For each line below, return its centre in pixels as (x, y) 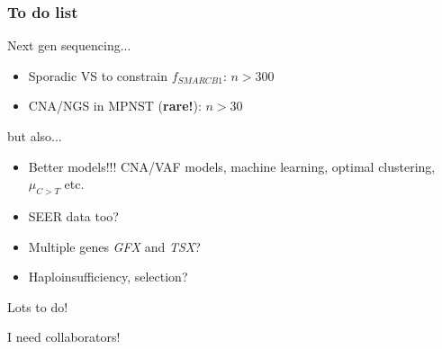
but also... (35, 136)
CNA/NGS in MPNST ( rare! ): (115, 106)
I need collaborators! (64, 337)
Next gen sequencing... (69, 45)
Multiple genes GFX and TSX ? (114, 246)
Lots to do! (38, 306)
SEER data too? (73, 215)
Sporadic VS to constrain (98, 75)
